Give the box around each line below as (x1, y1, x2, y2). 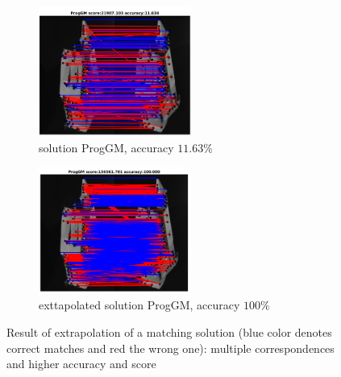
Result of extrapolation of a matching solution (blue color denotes (6, 323, 332, 340)
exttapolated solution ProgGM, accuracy (39, 296, 240, 313)
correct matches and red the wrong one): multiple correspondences (6, 339, 335, 356)
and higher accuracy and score (6, 355, 156, 372)
